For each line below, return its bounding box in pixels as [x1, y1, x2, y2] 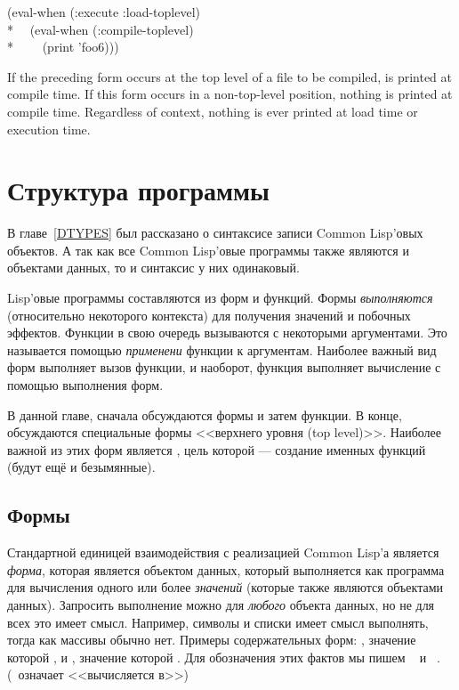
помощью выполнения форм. [7, 376, 164, 394]
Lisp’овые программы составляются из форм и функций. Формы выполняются [7, 288, 433, 307]
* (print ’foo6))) [7, 37, 119, 56]
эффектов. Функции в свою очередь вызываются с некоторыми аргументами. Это [7, 323, 447, 342]
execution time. [7, 119, 91, 138]
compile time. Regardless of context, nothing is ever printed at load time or [7, 101, 418, 120]
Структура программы [7, 172, 270, 208]
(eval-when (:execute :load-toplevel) [7, 3, 200, 20]
